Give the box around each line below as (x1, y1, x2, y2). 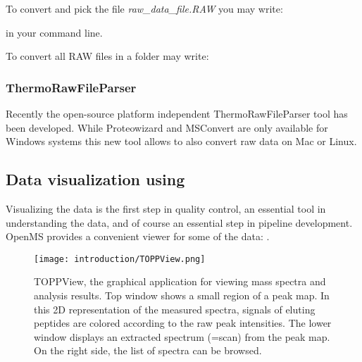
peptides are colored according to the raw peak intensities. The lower (34, 316, 332, 330)
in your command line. (6, 25, 103, 39)
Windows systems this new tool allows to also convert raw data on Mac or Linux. (6, 134, 357, 149)
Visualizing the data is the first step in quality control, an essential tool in (6, 201, 326, 216)
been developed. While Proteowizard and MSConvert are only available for (6, 120, 328, 135)
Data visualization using (6, 168, 185, 190)
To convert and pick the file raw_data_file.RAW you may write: (6, 1, 283, 15)
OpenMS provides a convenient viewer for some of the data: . (6, 229, 270, 244)
